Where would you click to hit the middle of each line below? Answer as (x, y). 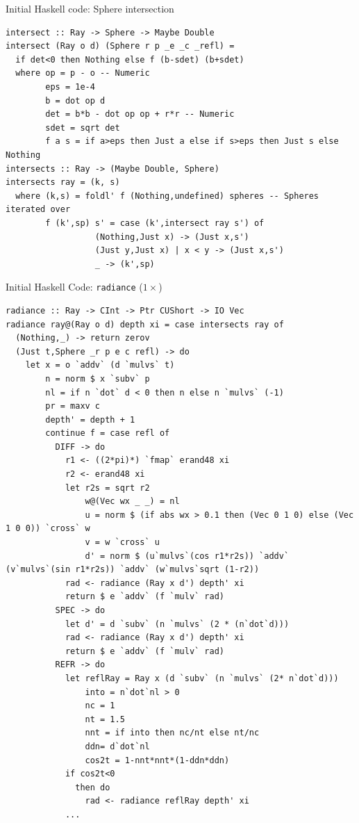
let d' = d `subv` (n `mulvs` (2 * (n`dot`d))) (177, 624)
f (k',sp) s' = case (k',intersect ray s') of (155, 223)
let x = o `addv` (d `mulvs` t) (100, 365)
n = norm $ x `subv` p (98, 378)
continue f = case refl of (108, 433)
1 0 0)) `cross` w (48, 529)
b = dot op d (75, 100)
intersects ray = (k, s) (63, 182)
